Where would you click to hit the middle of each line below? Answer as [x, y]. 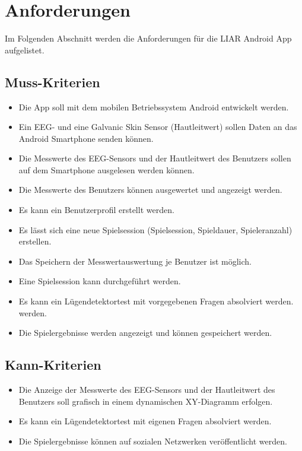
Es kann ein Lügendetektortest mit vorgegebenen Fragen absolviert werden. [156, 301]
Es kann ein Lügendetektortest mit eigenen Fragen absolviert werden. [145, 421]
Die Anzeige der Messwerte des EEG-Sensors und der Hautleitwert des [147, 390]
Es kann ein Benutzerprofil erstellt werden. [96, 210]
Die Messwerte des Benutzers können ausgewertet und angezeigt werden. [150, 190]
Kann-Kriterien [53, 365]
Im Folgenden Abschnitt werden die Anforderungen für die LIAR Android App [148, 38]
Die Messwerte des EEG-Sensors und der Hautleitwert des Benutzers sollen [155, 158]
